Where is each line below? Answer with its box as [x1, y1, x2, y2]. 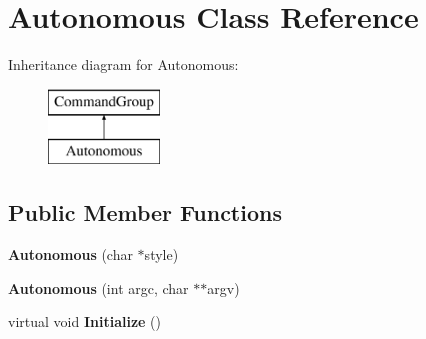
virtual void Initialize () [8, 311, 161, 332]
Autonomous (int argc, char [8, 277, 189, 298]
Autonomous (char [8, 244, 133, 265]
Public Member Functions [8, 197, 282, 228]
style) [144, 244, 179, 265]
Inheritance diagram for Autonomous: [8, 54, 239, 75]
